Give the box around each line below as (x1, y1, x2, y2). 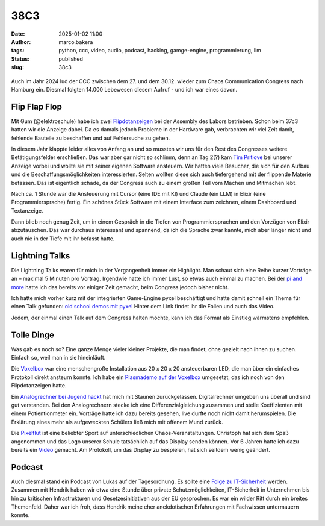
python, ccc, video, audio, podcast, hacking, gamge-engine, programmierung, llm (58, 47, 262, 54)
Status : (11, 55, 30, 63)
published (58, 55, 84, 63)
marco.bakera (58, 38, 93, 45)
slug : (11, 64, 24, 71)
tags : (11, 47, 25, 54)
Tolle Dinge (11, 330, 54, 340)
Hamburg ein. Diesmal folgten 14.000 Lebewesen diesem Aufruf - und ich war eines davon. (11, 86, 238, 93)
